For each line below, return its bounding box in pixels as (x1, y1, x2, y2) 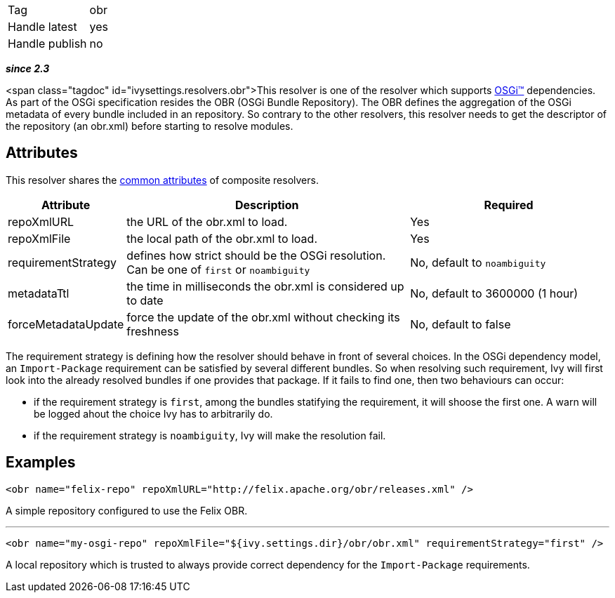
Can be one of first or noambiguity (126, 262, 310, 277)
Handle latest (8, 20, 77, 34)
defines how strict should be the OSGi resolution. (126, 248, 386, 263)
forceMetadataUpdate (8, 317, 124, 331)
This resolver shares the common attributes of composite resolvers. (6, 173, 319, 186)
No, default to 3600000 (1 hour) (410, 286, 578, 300)
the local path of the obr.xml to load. (126, 231, 317, 246)
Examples (6, 453, 76, 472)
